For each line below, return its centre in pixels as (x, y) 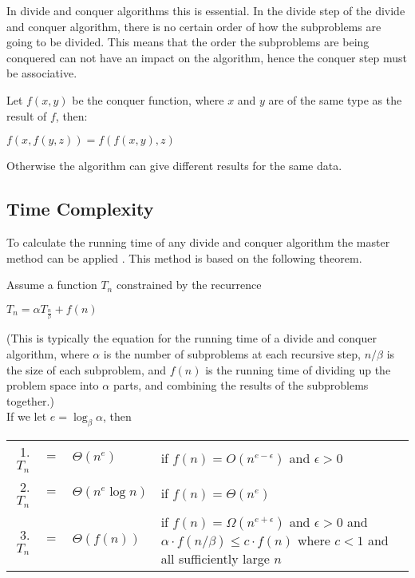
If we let (27, 416)
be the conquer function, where (148, 99)
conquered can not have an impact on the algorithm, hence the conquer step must (207, 57)
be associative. (42, 73)
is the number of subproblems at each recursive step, (232, 353)
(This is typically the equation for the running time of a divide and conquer (192, 338)
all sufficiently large (215, 558)
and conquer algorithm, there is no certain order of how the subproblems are (194, 26)
